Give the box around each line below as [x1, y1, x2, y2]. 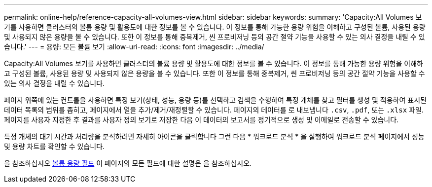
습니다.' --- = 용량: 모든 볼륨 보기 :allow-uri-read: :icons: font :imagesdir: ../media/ [4, 42, 264, 51]
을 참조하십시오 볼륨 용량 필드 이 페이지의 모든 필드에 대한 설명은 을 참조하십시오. [4, 159, 252, 167]
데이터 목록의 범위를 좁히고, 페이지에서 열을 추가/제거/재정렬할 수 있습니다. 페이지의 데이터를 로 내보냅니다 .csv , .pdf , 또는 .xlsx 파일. [4, 106, 424, 114]
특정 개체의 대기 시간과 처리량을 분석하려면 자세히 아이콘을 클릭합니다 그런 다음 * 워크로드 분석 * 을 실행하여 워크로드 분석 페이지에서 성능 [4, 132, 425, 141]
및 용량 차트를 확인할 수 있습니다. [4, 142, 105, 150]
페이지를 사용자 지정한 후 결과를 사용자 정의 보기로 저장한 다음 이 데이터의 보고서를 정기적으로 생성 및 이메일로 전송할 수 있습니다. [4, 115, 399, 124]
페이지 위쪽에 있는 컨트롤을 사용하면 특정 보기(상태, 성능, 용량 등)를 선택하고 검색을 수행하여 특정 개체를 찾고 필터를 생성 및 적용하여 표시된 [4, 96, 427, 104]
